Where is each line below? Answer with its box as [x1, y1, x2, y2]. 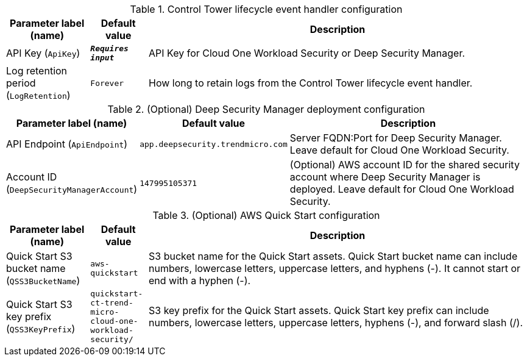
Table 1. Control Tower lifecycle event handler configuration [130, 3, 403, 15]
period [6, 77, 36, 89]
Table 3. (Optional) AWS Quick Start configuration [152, 209, 380, 221]
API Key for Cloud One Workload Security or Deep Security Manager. [149, 47, 465, 59]
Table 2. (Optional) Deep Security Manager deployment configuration [107, 103, 425, 115]
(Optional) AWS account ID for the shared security [289, 159, 520, 171]
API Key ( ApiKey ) [6, 47, 80, 59]
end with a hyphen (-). [149, 274, 251, 287]
